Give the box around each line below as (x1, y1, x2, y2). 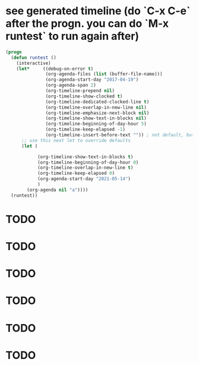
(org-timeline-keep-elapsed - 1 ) (45, 127, 126, 133)
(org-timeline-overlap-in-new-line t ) (37, 165, 134, 171)
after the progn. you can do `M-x (5, 17, 169, 30)
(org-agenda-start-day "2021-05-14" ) (37, 176, 131, 182)
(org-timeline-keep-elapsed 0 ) (37, 171, 115, 177)
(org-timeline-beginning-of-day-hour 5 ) (45, 121, 147, 127)
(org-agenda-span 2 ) (45, 82, 96, 89)
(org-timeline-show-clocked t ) (45, 93, 123, 99)
